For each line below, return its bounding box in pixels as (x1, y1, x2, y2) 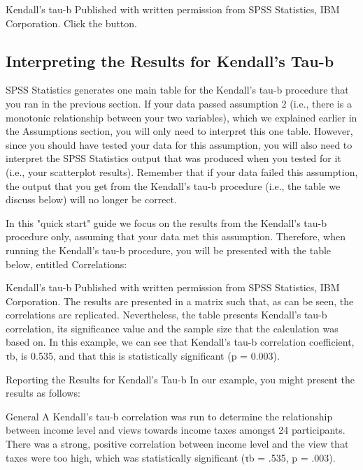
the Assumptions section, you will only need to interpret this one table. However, (6, 124, 353, 138)
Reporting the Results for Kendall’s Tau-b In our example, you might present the (6, 372, 355, 386)
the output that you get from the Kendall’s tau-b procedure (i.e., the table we (6, 178, 341, 193)
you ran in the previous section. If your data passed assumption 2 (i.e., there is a (6, 96, 352, 110)
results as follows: (6, 385, 80, 400)
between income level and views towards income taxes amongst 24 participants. (6, 423, 346, 437)
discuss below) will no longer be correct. (6, 192, 177, 207)
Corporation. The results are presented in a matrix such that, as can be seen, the (6, 293, 354, 308)
